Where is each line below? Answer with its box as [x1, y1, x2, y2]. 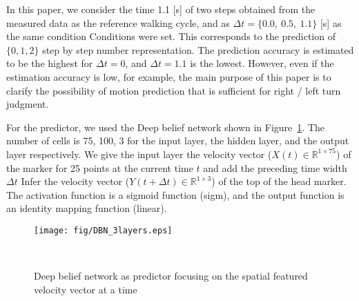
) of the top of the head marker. [211, 174, 347, 188]
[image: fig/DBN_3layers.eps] [34, 225, 173, 235]
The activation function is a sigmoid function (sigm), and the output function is [6, 187, 345, 202]
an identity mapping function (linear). [6, 201, 167, 215]
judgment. [6, 97, 49, 111]
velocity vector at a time [34, 282, 137, 296]
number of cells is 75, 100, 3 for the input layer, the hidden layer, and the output [6, 133, 349, 148]
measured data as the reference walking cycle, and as [6, 15, 230, 30]
